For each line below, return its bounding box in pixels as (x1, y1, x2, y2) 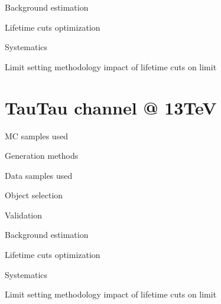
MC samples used (5, 129, 69, 142)
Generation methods (5, 149, 79, 162)
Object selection (5, 189, 63, 201)
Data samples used (5, 169, 73, 181)
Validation (5, 208, 43, 221)
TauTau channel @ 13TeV (5, 95, 217, 119)
